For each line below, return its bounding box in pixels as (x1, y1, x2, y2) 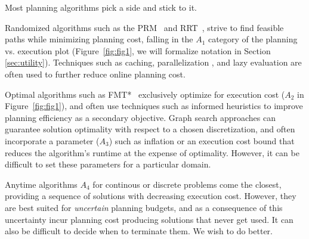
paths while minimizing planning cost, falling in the (5, 33, 193, 45)
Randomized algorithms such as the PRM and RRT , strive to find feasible (5, 21, 284, 33)
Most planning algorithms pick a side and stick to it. (5, 1, 197, 13)
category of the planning (208, 33, 298, 45)
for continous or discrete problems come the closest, (92, 178, 282, 190)
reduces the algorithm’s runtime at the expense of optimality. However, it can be (5, 146, 299, 159)
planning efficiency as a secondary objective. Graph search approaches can (5, 111, 276, 123)
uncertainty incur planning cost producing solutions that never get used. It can (5, 213, 293, 225)
